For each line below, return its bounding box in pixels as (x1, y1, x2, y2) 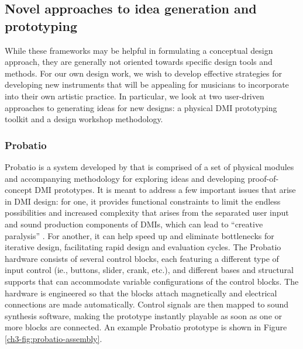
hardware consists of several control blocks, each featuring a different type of (5, 252, 279, 264)
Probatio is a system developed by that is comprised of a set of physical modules (5, 160, 294, 172)
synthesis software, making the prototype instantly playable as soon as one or (5, 309, 282, 322)
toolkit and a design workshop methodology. (5, 113, 163, 125)
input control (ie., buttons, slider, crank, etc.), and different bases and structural (5, 264, 294, 276)
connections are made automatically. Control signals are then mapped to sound (5, 298, 288, 310)
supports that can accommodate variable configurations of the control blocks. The (5, 275, 299, 287)
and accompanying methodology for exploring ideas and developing (5, 172, 245, 184)
